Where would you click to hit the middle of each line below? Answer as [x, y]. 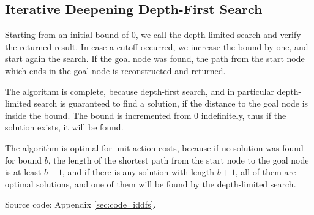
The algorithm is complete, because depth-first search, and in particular [140, 91]
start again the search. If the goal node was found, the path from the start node [155, 58]
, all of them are [266, 172]
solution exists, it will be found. [64, 127]
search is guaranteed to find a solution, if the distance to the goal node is [171, 103]
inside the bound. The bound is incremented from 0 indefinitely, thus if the [146, 115]
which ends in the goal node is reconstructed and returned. [115, 70]
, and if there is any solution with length [139, 172]
